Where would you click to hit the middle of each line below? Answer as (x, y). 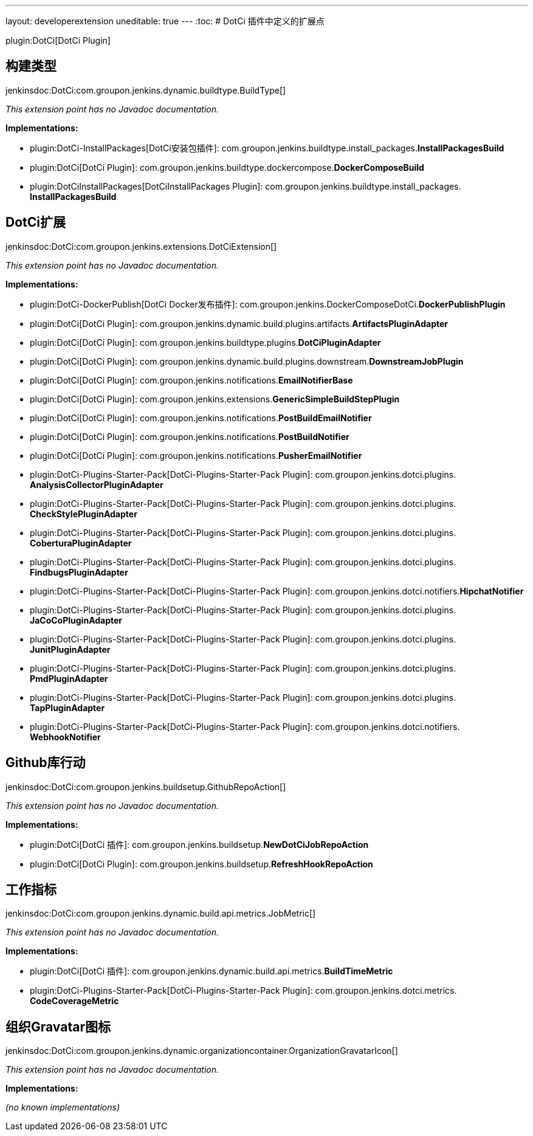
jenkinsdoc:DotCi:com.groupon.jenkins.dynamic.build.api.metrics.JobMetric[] (161, 914)
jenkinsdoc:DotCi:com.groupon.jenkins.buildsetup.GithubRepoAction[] (146, 787)
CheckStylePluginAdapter (84, 514)
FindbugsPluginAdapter (79, 572)
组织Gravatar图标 (58, 1027)
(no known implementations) (63, 1107)
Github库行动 (46, 763)
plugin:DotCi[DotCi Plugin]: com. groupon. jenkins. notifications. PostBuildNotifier (190, 436)
